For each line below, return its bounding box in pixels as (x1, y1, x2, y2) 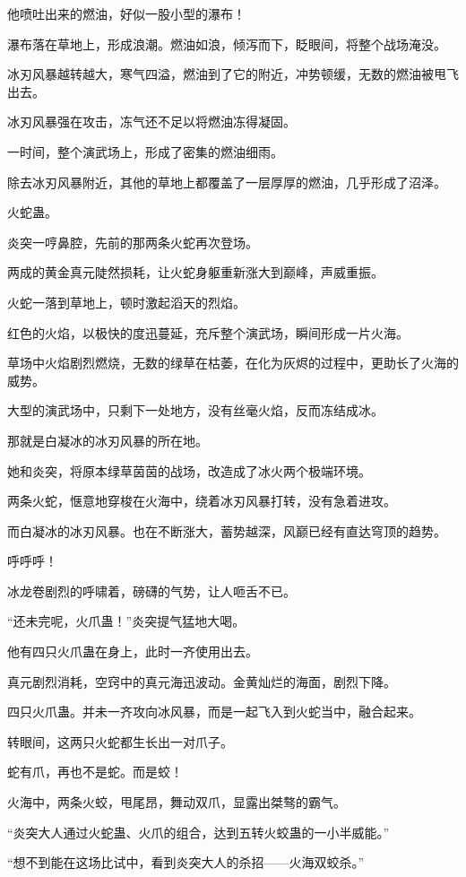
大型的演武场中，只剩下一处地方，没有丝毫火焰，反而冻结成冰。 (7, 401, 384, 420)
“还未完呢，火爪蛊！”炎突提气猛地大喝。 (7, 612, 246, 630)
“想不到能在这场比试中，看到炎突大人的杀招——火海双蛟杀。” (7, 853, 365, 872)
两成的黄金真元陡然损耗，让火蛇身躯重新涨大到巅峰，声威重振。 (7, 263, 384, 282)
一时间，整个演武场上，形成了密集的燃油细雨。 (7, 142, 283, 161)
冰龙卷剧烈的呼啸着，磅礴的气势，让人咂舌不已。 (7, 581, 296, 600)
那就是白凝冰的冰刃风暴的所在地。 (7, 430, 208, 449)
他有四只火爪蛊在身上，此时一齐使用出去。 (7, 642, 258, 661)
